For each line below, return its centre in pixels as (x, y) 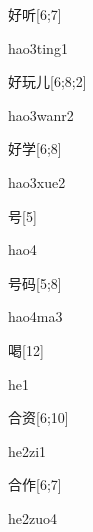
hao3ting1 (38, 47)
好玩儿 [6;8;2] (47, 81)
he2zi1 (27, 450)
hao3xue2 (37, 181)
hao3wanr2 (41, 114)
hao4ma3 (35, 316)
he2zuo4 (32, 517)
